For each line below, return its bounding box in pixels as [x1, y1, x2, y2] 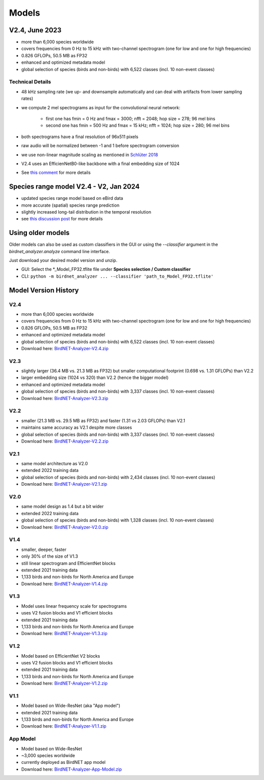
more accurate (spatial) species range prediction [21, 202, 120, 208]
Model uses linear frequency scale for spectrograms [21, 603, 127, 609]
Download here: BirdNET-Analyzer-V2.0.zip [21, 524, 109, 530]
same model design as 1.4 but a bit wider [21, 503, 104, 509]
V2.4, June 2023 [9, 26, 62, 34]
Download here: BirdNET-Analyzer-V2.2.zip [21, 438, 109, 444]
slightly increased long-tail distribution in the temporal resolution [21, 209, 152, 215]
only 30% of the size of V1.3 [21, 553, 78, 559]
